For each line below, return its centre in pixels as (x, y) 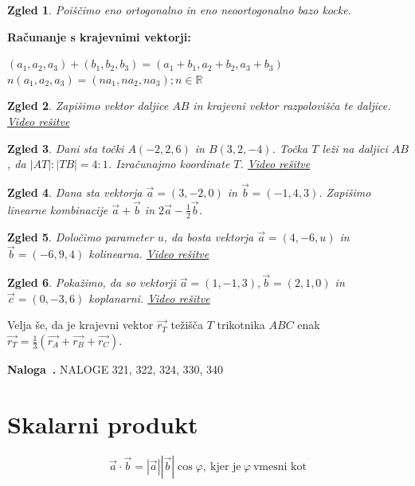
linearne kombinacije (58, 209)
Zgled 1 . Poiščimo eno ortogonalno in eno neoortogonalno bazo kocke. (179, 10)
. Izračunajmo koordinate (169, 164)
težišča (187, 325)
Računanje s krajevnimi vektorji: (99, 36)
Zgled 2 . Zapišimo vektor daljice (88, 106)
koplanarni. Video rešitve (149, 298)
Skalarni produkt (103, 423)
